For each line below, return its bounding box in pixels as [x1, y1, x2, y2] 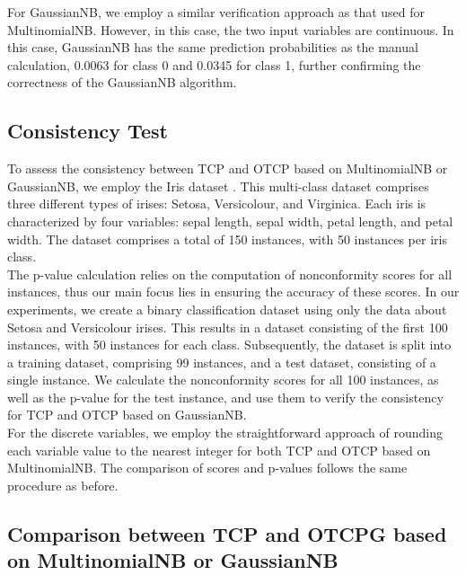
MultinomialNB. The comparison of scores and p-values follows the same [7, 458, 408, 477]
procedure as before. [7, 475, 119, 494]
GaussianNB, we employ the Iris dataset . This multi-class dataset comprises [7, 176, 429, 195]
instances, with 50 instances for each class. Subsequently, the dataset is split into [7, 335, 452, 354]
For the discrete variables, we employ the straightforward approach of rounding [7, 423, 443, 442]
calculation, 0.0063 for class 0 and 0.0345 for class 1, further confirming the [7, 55, 421, 74]
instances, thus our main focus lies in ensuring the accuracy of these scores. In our [7, 282, 460, 301]
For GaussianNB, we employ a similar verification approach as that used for [7, 3, 426, 21]
